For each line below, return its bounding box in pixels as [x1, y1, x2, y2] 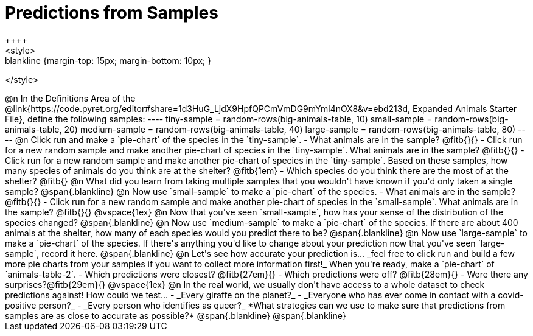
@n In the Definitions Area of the [5, 93, 136, 103]
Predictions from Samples [5, 2, 218, 23]
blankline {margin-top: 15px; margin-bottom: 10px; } [5, 55, 212, 66]
